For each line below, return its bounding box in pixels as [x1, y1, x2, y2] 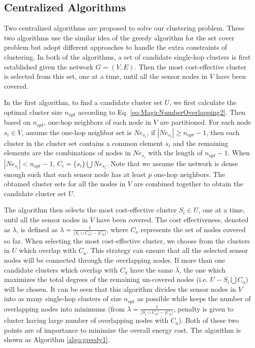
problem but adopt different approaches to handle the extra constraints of [4, 42, 227, 52]
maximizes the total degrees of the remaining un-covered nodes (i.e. [4, 274, 208, 284]
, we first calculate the [169, 97, 237, 107]
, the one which [179, 264, 226, 275]
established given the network [4, 61, 94, 71]
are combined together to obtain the [134, 178, 244, 189]
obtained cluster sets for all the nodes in [4, 178, 126, 189]
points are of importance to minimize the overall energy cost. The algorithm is [4, 324, 241, 335]
